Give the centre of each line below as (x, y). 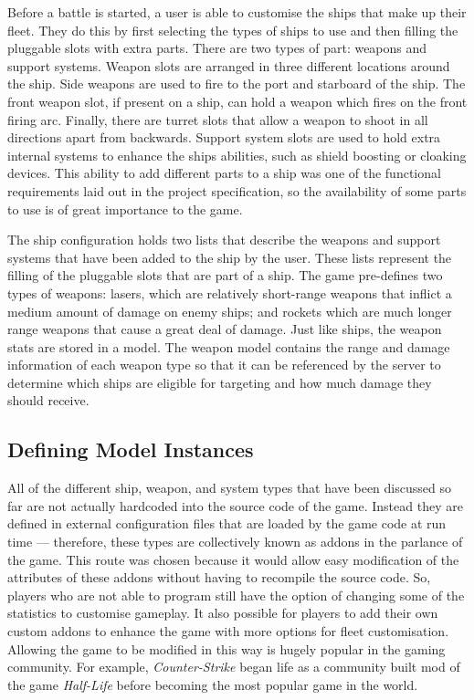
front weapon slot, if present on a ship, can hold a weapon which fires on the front (237, 101)
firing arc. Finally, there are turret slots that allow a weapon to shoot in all (218, 119)
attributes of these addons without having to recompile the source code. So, (219, 577)
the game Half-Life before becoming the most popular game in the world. (213, 684)
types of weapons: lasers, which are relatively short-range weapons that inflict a (230, 293)
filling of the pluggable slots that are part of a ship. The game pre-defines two (225, 275)
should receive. (48, 400)
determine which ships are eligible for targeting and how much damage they (220, 382)
